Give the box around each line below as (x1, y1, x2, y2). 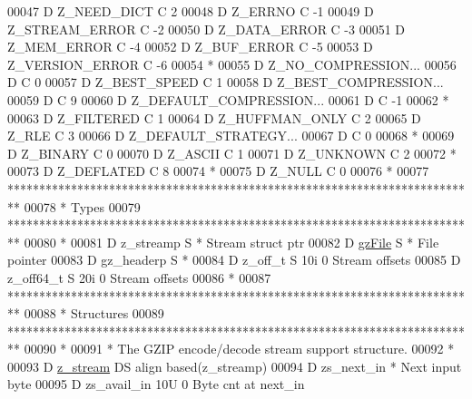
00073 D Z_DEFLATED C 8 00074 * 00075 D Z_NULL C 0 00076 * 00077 (7, 161, 429, 180)
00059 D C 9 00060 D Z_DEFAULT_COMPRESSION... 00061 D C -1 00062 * (7, 90, 449, 109)
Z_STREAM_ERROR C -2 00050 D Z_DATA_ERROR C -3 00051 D (7, 19, 406, 38)
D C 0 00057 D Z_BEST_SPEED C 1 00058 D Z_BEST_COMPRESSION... (7, 73, 444, 92)
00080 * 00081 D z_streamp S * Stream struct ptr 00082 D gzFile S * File (24, 232, 439, 251)
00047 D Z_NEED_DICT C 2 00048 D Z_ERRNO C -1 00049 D (7, 2, 374, 20)
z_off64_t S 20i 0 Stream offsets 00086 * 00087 (7, 268, 271, 287)
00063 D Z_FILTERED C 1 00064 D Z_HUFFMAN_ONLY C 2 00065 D (7, 108, 421, 127)
